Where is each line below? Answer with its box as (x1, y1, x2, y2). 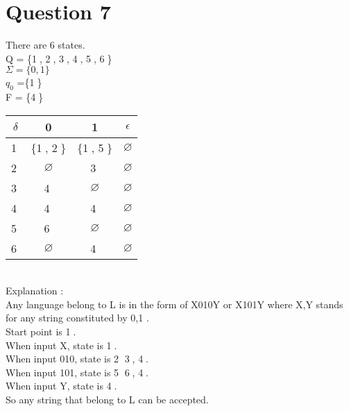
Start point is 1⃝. (6, 324, 76, 339)
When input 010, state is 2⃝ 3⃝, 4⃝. (6, 351, 148, 366)
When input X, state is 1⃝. (6, 337, 117, 352)
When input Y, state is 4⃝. (6, 378, 117, 393)
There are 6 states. (6, 37, 85, 52)
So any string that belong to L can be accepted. (6, 392, 209, 407)
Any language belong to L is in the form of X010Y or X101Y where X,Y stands (6, 296, 343, 311)
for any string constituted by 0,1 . (6, 310, 149, 325)
